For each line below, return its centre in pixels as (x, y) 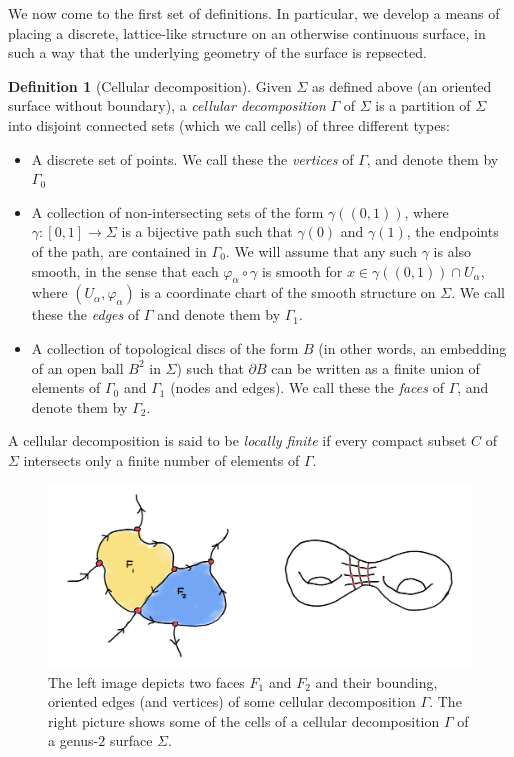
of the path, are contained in (119, 250)
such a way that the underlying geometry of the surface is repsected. (217, 52)
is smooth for (302, 270)
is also (452, 250)
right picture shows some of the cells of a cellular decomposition (244, 720)
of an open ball (77, 367)
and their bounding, (376, 681)
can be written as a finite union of (375, 367)
